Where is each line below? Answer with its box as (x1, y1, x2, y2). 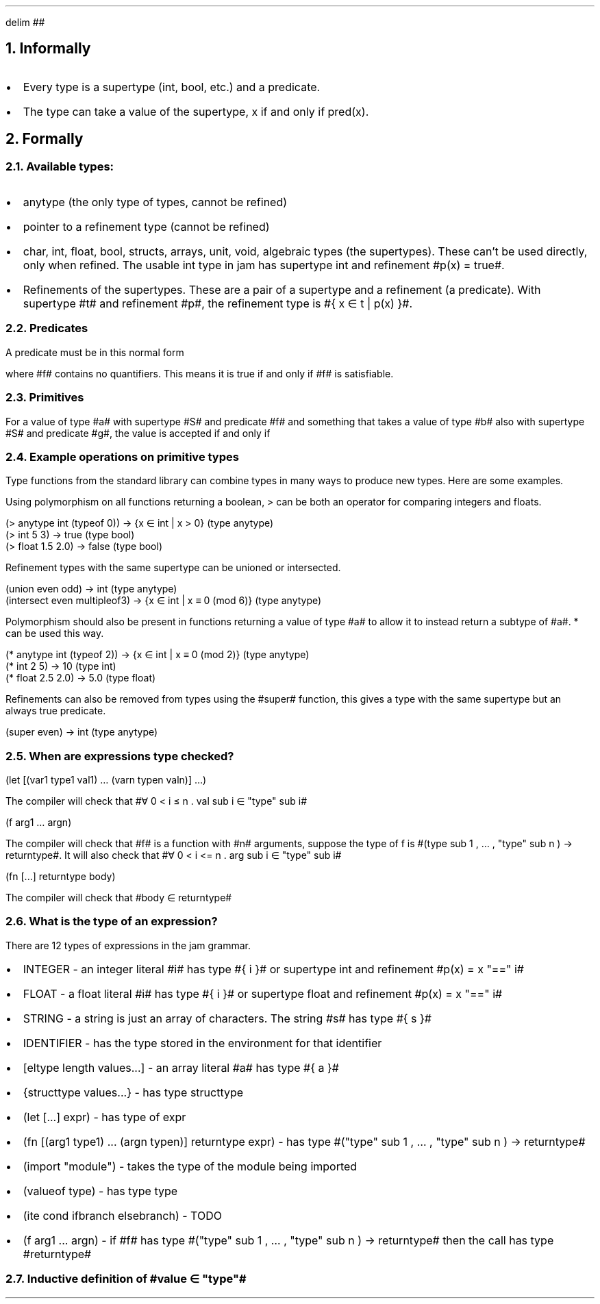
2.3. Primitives (5, 390, 84, 405)
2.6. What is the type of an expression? (5, 914, 218, 929)
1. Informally (5, 40, 91, 58)
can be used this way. (5, 627, 104, 640)
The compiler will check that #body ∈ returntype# (5, 892, 232, 904)
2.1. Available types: (5, 159, 114, 173)
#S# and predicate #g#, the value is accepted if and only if (5, 427, 271, 439)
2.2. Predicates (5, 321, 88, 336)
